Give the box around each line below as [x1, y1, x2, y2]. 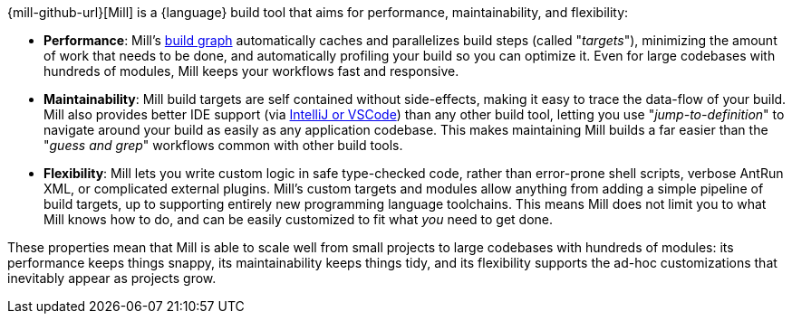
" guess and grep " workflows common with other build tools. [43, 137, 403, 153]
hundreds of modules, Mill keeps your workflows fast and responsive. [43, 63, 459, 79]
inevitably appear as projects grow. [7, 270, 217, 286]
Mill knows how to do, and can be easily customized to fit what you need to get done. [43, 212, 554, 227]
